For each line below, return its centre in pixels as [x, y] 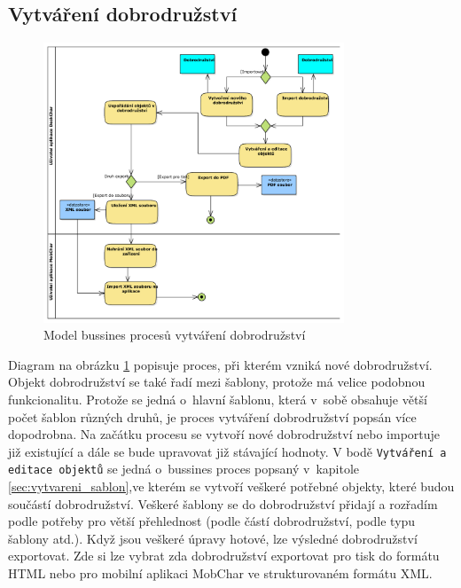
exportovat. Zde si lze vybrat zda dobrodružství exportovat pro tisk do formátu [224, 556]
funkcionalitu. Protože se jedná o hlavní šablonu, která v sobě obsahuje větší [218, 399]
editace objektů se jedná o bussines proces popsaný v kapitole [184, 469]
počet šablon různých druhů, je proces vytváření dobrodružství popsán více [212, 416]
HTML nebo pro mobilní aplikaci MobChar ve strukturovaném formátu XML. [220, 572]
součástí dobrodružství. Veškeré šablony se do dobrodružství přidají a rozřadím [223, 503]
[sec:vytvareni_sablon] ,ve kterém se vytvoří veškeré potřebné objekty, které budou [231, 486]
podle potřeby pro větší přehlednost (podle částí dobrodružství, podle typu [212, 521]
